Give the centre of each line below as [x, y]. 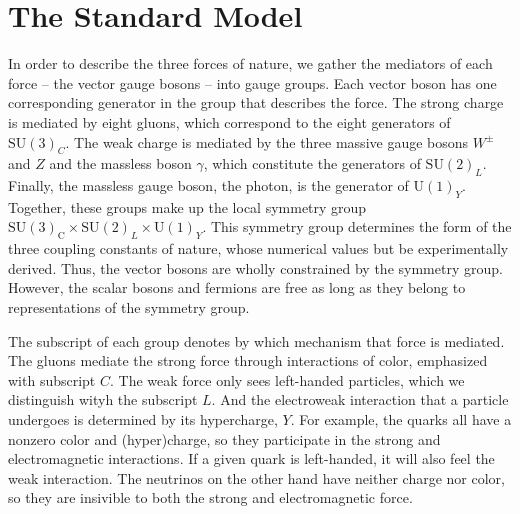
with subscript [52, 379]
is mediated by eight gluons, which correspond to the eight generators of [229, 121]
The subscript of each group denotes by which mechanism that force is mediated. [256, 340]
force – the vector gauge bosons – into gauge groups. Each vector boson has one [252, 82]
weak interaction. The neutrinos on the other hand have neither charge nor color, [256, 477]
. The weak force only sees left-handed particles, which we [287, 379]
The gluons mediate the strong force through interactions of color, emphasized [248, 360]
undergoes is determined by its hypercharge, [143, 419]
